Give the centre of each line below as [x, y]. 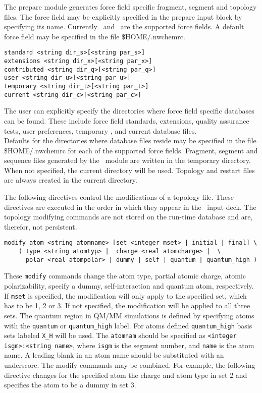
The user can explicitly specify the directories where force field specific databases [129, 111]
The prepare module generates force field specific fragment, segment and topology [130, 7]
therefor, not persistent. [41, 226]
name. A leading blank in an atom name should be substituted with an [114, 355]
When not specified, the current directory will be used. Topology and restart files [129, 170]
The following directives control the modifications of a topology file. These [119, 197]
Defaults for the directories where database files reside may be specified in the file [130, 141]
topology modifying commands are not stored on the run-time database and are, [128, 217]
